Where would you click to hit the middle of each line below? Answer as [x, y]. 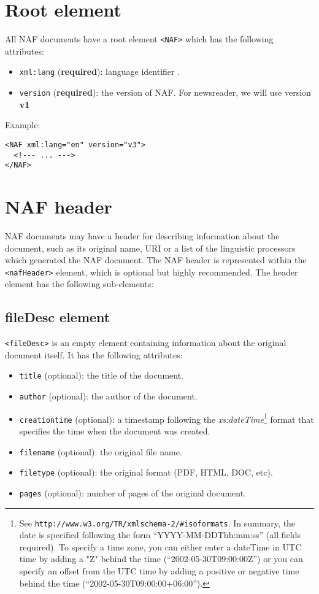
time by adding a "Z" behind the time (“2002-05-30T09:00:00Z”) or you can [161, 559]
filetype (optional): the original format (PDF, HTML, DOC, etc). [146, 472]
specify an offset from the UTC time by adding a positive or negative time [159, 571]
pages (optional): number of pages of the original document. [133, 492]
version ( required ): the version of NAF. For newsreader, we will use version [165, 92]
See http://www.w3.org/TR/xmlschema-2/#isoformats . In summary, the [157, 523]
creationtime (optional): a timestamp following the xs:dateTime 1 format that [167, 418]
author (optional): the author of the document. [108, 396]
